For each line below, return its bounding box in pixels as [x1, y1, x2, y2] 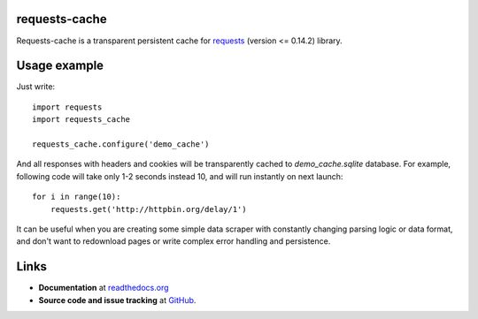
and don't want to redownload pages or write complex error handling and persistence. [16, 236, 331, 247]
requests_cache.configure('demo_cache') [32, 139, 210, 149]
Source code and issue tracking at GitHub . [38, 294, 197, 305]
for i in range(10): [32, 192, 121, 202]
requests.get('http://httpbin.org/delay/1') [50, 204, 247, 214]
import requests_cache [32, 115, 131, 125]
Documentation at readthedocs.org [38, 283, 169, 293]
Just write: [16, 81, 56, 92]
